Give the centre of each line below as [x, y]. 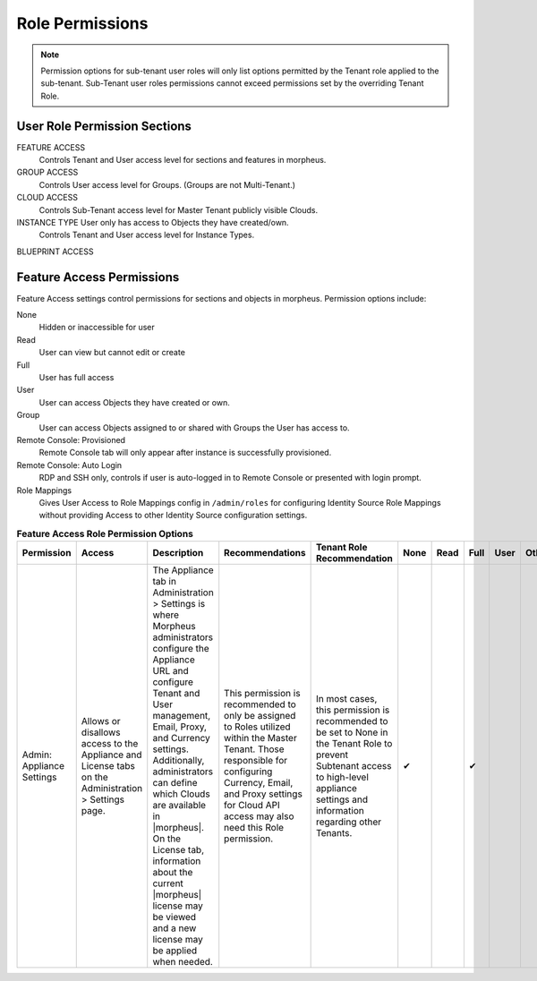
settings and [342, 799]
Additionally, [179, 761]
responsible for [256, 761]
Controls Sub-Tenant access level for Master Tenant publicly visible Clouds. [178, 209]
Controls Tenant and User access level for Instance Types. [147, 235]
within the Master [260, 738]
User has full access [77, 377]
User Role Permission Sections [104, 126]
